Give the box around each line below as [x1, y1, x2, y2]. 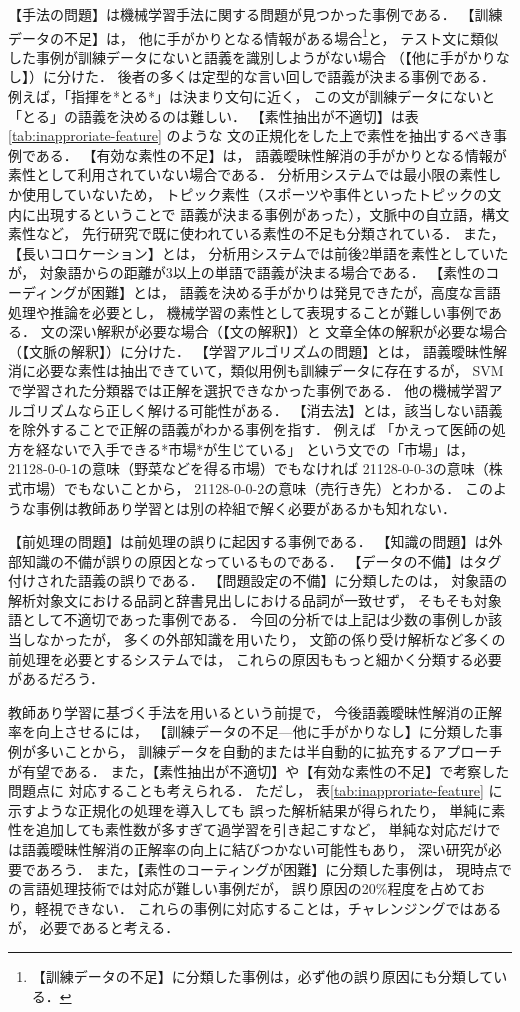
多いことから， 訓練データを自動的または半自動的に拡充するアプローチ [35, 741, 503, 762]
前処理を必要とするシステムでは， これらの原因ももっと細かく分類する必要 [8, 648, 502, 669]
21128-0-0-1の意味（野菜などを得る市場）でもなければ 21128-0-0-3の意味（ [8, 458, 489, 479]
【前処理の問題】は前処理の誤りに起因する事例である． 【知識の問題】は [8, 531, 489, 552]
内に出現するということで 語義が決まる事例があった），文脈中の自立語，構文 [8, 203, 510, 224]
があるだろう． [8, 668, 105, 689]
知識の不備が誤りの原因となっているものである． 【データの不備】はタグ [21, 550, 502, 571]
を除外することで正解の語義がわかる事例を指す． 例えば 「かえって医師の [8, 419, 492, 440]
